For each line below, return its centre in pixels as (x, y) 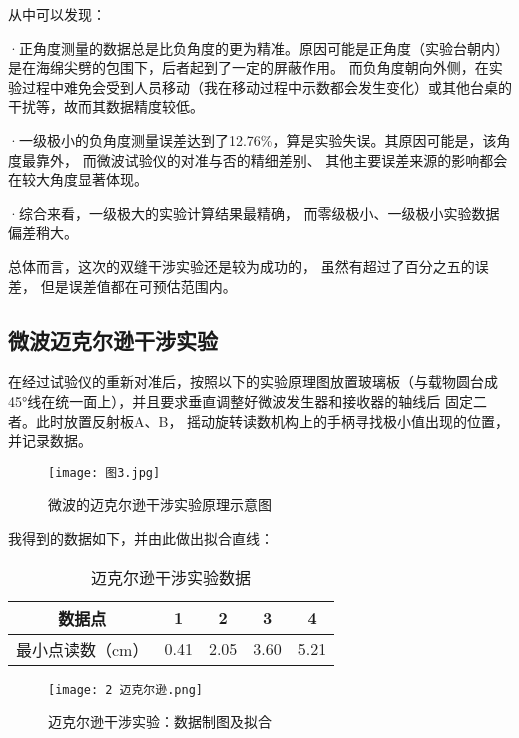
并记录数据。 (50, 440)
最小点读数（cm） (82, 649)
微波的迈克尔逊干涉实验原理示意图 (160, 504)
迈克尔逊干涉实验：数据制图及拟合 (160, 721)
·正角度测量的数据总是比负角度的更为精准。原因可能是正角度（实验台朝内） (258, 47)
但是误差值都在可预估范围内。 (138, 285)
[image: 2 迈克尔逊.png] (125, 689)
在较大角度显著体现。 (78, 179)
